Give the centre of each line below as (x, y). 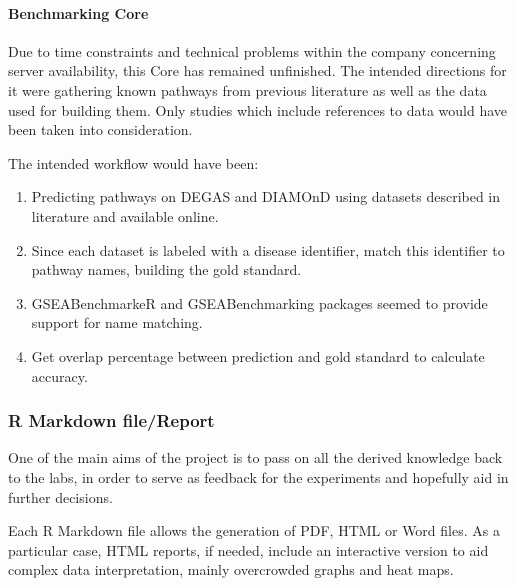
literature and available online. (125, 215)
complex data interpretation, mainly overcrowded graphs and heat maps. (231, 569)
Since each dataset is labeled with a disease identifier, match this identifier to (268, 249)
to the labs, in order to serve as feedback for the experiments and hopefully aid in (258, 476)
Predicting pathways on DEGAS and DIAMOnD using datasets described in (266, 196)
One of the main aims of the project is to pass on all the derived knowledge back (255, 457)
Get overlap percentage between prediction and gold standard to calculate (258, 355)
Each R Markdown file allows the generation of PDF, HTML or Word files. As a (254, 530)
